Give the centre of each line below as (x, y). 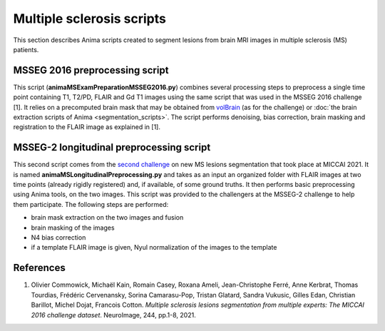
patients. (26, 49)
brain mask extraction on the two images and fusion (107, 218)
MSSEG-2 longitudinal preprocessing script (112, 147)
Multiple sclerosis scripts (90, 19)
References (39, 268)
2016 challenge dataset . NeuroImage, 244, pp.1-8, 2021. (113, 315)
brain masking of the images (73, 228)
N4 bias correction (58, 238)
